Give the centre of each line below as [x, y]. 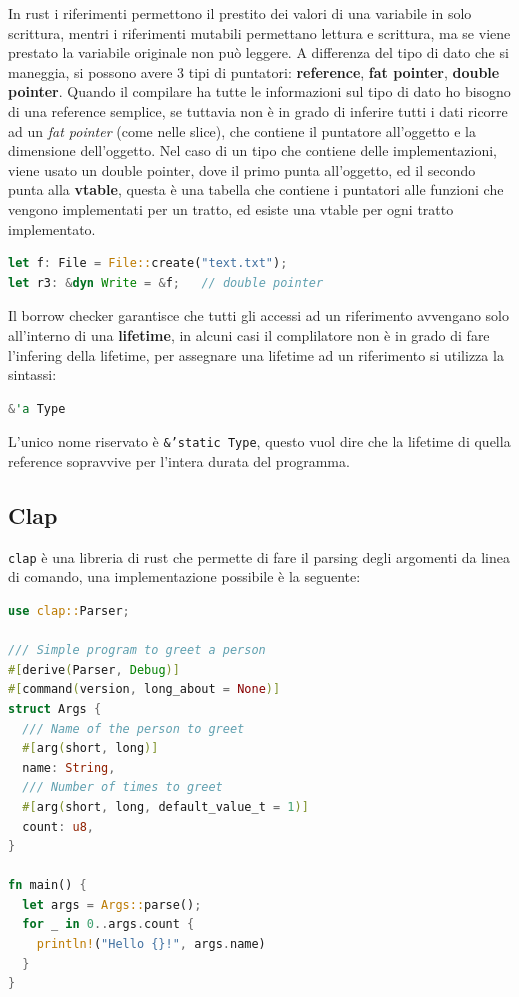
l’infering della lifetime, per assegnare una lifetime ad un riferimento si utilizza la [256, 354]
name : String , [69, 767]
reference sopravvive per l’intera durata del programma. [179, 460]
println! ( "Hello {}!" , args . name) [151, 944]
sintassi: [32, 374]
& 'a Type [37, 408]
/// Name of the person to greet [133, 728]
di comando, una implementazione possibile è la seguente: [184, 576]
